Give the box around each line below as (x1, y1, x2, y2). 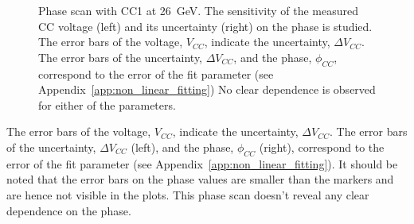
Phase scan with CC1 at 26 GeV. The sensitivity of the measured (38, 2, 359, 18)
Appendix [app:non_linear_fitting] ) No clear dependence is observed (38, 81, 376, 98)
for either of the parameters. (38, 96, 176, 113)
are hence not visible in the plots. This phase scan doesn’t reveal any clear (6, 186, 369, 203)
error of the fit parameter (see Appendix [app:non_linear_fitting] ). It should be (6, 155, 398, 172)
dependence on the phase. (6, 202, 131, 218)
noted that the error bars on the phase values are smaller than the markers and (6, 171, 394, 187)
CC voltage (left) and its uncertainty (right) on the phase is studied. (38, 17, 373, 34)
